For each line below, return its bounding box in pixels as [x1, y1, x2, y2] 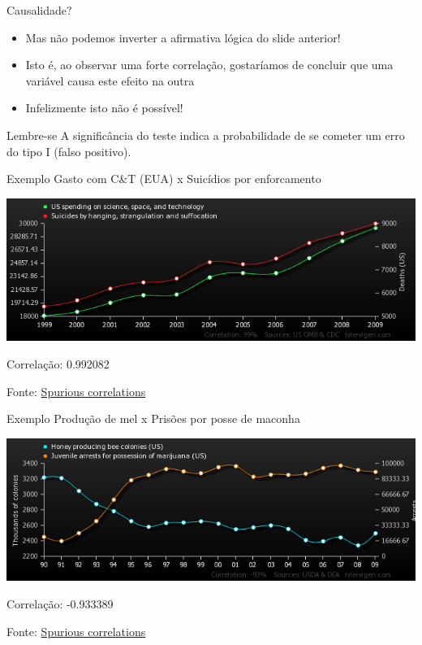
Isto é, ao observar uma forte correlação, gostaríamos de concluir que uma [25, 56, 394, 73]
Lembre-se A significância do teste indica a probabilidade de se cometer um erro [6, 126, 405, 143]
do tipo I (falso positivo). [6, 142, 131, 159]
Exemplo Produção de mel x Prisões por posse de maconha [6, 410, 300, 427]
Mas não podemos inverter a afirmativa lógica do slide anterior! [25, 28, 341, 46]
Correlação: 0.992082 [6, 355, 110, 372]
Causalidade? [6, 2, 72, 18]
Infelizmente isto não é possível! [25, 99, 183, 116]
